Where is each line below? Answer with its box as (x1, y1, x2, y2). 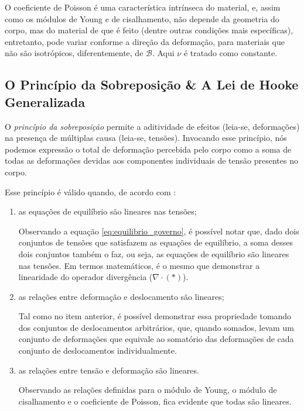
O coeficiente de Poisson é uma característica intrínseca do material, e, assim (5, 1, 281, 13)
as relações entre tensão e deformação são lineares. (18, 364, 199, 376)
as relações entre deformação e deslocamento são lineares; (18, 290, 224, 302)
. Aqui (152, 47, 175, 59)
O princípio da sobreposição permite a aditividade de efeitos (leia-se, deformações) (5, 120, 300, 132)
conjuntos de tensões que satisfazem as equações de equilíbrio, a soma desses (18, 236, 293, 248)
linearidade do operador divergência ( (18, 271, 153, 283)
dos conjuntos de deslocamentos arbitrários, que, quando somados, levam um (18, 321, 294, 333)
